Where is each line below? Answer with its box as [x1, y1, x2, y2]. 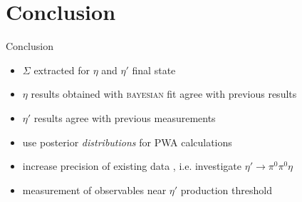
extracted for [33, 62, 90, 77]
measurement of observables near [22, 182, 167, 197]
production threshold [180, 182, 272, 197]
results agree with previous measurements [33, 110, 216, 125]
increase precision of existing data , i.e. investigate [22, 158, 241, 173]
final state [132, 62, 176, 77]
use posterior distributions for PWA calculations [22, 134, 232, 149]
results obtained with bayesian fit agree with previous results [31, 86, 297, 101]
